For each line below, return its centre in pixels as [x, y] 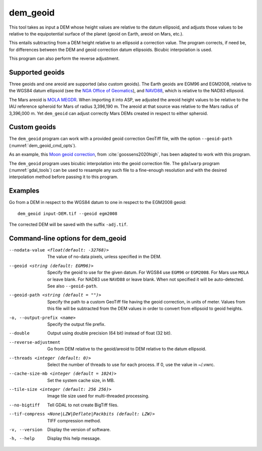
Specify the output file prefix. [76, 324]
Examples [24, 191]
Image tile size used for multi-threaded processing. [98, 396]
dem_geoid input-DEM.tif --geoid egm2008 [67, 213]
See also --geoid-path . [73, 286]
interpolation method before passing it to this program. [64, 177]
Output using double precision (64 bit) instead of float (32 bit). [110, 333]
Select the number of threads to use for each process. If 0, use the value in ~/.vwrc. [131, 365]
